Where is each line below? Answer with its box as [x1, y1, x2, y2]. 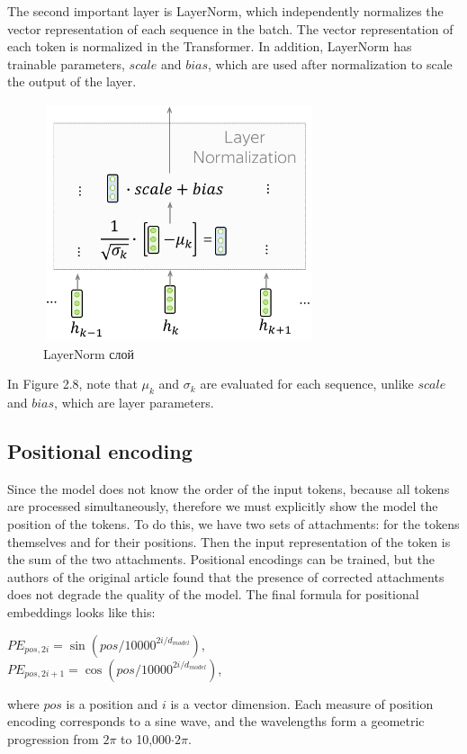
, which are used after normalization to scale [208, 54, 453, 73]
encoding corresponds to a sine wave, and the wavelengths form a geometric [7, 712, 425, 731]
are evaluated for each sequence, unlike [200, 374, 414, 393]
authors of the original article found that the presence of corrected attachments [7, 567, 445, 586]
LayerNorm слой [43, 344, 135, 363]
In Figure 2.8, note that [7, 374, 138, 393]
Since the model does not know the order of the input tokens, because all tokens [7, 479, 450, 498]
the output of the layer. [7, 72, 137, 91]
